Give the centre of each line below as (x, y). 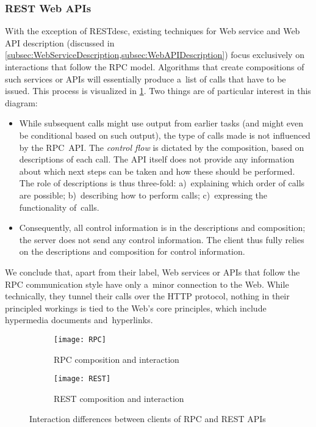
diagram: (21, 102)
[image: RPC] (80, 339)
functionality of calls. (59, 207)
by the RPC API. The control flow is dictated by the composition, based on (162, 147)
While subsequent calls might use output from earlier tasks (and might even (161, 123)
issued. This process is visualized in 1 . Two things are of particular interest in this (158, 91)
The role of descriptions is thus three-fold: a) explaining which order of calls (162, 183)
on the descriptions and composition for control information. (132, 251)
